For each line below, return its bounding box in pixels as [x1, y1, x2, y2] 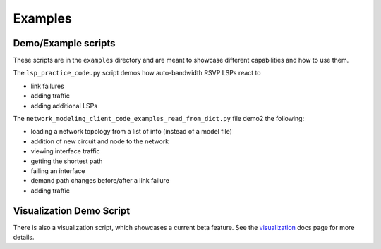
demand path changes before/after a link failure [30, 177, 169, 185]
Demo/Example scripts [13, 37, 116, 49]
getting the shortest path [30, 157, 103, 165]
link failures [30, 82, 65, 90]
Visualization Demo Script [13, 205, 131, 217]
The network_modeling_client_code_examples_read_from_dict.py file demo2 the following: [13, 115, 305, 123]
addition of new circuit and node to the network [30, 137, 169, 146]
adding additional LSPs [30, 101, 98, 110]
